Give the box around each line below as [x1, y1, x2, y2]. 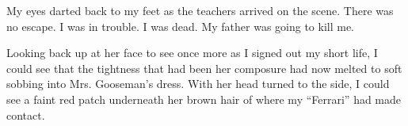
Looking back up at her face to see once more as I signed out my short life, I [6, 44, 378, 61]
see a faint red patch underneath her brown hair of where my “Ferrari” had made [6, 90, 402, 107]
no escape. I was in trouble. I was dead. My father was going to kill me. [6, 17, 355, 34]
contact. [6, 106, 45, 123]
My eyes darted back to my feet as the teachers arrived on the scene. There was [6, 2, 394, 18]
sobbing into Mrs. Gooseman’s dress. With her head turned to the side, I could [6, 75, 390, 92]
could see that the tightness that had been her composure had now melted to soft [6, 59, 402, 76]
